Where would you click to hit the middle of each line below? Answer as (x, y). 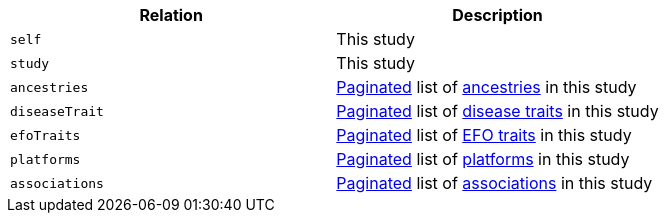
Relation (171, 15)
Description (497, 15)
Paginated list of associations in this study (494, 183)
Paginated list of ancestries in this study (486, 87)
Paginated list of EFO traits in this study (484, 135)
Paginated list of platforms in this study (483, 159)
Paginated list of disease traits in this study (497, 111)
